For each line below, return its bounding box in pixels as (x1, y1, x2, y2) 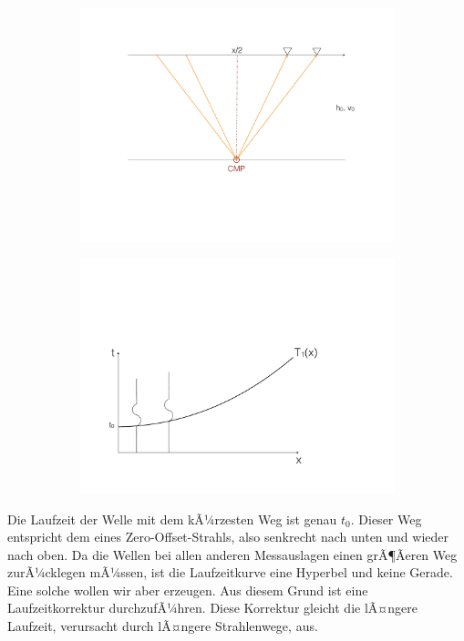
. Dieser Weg (350, 509, 422, 528)
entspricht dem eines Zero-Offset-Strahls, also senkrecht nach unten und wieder (7, 527, 449, 546)
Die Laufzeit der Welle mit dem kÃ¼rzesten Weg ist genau (7, 509, 337, 528)
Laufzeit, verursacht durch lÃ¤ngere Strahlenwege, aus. (7, 616, 318, 636)
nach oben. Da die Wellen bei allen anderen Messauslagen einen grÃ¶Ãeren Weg (7, 544, 458, 564)
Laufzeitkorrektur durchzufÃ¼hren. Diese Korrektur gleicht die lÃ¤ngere (7, 598, 418, 617)
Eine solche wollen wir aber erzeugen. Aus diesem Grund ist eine (7, 580, 368, 599)
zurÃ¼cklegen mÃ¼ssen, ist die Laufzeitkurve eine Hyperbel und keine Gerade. (7, 563, 453, 582)
